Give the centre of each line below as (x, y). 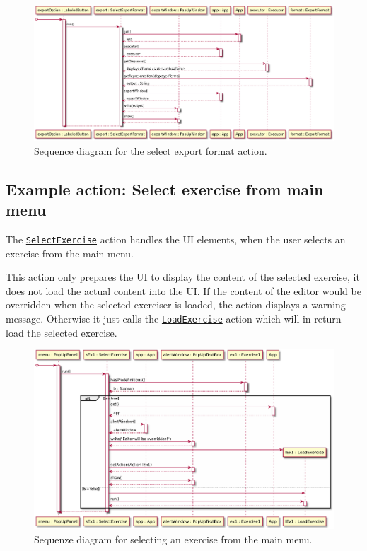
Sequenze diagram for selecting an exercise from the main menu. (173, 539)
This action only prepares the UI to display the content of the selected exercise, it (183, 277)
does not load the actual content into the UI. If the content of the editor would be (183, 290)
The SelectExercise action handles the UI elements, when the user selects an (176, 239)
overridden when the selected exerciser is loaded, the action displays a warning (176, 304)
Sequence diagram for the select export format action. (151, 150)
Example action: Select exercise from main (165, 188)
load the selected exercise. (62, 332)
